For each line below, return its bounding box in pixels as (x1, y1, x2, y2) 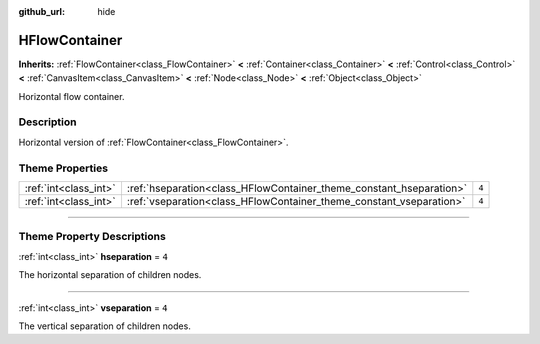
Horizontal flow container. (18, 90, 125, 102)
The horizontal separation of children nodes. (18, 269, 202, 281)
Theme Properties (18, 161, 109, 175)
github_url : (18, 6, 65, 17)
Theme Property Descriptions (18, 230, 167, 244)
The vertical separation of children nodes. (18, 320, 192, 332)
